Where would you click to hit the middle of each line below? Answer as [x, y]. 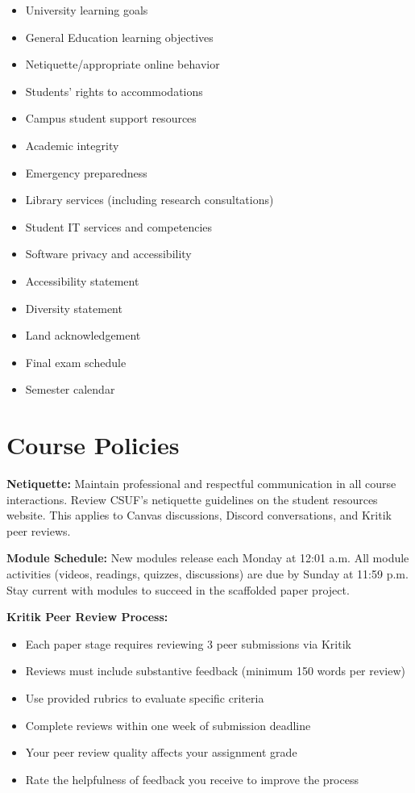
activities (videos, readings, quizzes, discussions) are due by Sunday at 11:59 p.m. [207, 574]
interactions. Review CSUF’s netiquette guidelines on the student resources [192, 499]
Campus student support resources [111, 118]
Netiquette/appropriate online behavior [122, 64]
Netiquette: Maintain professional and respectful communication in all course [201, 484]
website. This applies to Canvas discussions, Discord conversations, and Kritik [199, 515]
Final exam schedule [76, 362]
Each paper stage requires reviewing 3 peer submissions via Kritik [188, 643]
